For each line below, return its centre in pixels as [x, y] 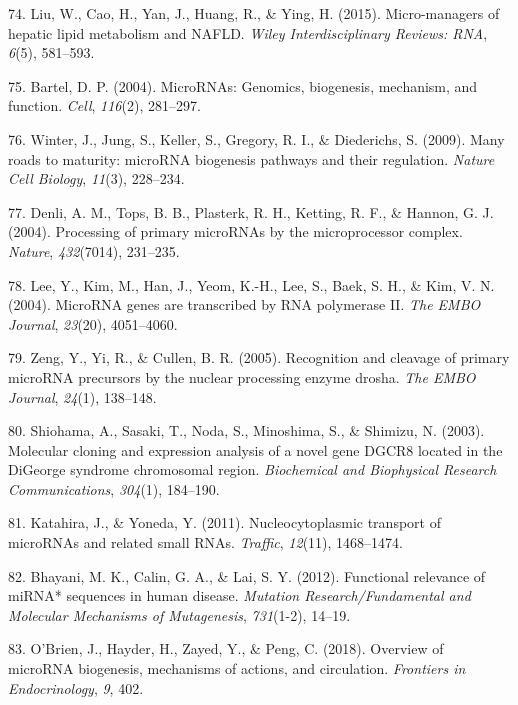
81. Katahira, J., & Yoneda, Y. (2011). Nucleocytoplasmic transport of [224, 522]
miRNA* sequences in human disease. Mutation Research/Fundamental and [239, 595]
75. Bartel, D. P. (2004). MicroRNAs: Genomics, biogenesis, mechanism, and [243, 85]
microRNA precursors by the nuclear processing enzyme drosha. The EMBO [242, 376]
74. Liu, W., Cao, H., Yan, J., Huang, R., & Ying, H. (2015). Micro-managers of [254, 13]
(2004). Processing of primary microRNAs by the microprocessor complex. [235, 231]
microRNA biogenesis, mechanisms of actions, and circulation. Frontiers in [237, 668]
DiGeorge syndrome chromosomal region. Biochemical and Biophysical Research [252, 469]
